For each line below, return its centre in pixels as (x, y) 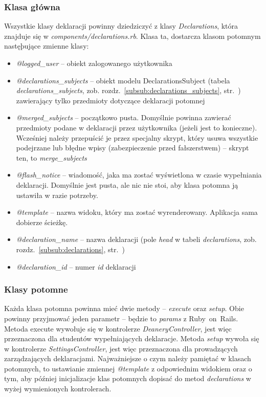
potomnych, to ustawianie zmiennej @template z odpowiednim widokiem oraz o (128, 368)
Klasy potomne (36, 289)
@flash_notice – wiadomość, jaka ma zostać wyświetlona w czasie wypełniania (139, 175)
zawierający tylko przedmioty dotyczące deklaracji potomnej (110, 100)
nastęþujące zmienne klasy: (47, 46)
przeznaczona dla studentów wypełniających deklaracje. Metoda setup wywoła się (132, 338)
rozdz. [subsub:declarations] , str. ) (70, 249)
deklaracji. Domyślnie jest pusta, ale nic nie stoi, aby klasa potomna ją (127, 184)
